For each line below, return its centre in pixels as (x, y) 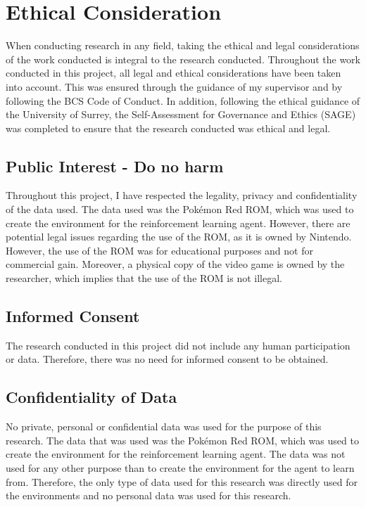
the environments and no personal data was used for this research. (149, 495)
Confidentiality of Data (91, 397)
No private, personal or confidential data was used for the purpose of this (164, 426)
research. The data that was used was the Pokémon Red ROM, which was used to (182, 440)
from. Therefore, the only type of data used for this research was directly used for (182, 481)
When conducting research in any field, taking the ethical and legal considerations (183, 45)
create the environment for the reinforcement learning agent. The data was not (176, 454)
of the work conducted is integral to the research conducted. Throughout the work (183, 59)
